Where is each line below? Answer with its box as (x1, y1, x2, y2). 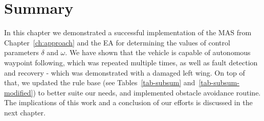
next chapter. (4, 107, 46, 117)
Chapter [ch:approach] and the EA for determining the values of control (4, 37, 230, 47)
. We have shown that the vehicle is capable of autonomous (65, 47, 251, 58)
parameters (4, 47, 39, 58)
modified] (4, 87, 33, 98)
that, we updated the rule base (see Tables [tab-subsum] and (4, 77, 195, 88)
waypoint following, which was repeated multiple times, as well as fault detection (4, 57, 258, 67)
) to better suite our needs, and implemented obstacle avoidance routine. (33, 87, 261, 98)
